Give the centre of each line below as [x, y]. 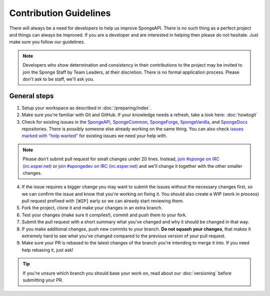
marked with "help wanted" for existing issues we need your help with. [94, 136]
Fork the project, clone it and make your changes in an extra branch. [92, 208]
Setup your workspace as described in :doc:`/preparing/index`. [86, 108]
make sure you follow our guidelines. [47, 42]
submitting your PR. [43, 280]
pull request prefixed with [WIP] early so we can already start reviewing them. [103, 201]
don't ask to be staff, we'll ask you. [58, 79]
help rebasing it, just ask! [47, 250]
